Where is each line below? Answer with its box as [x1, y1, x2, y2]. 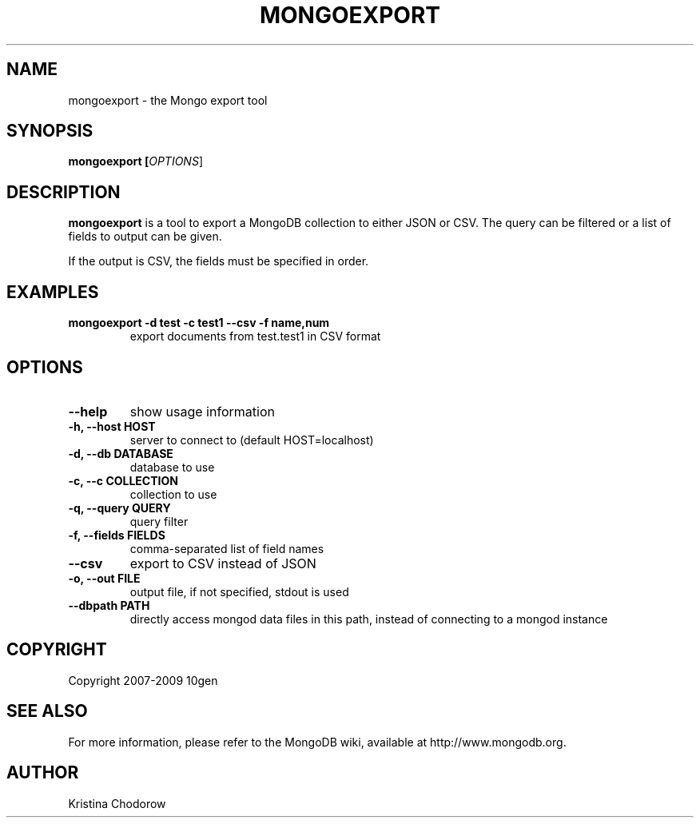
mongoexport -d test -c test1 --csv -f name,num [68, 316, 330, 330]
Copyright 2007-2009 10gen [68, 673, 218, 687]
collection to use [129, 487, 217, 501]
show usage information [129, 403, 275, 420]
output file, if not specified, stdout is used [129, 584, 349, 599]
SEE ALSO [6, 701, 88, 722]
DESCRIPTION [6, 181, 121, 202]
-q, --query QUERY [68, 500, 171, 515]
